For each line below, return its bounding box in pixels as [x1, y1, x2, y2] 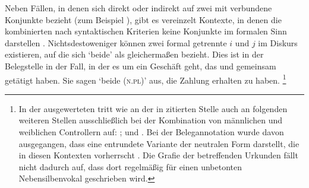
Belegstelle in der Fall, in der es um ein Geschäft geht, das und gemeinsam [5, 59, 276, 72]
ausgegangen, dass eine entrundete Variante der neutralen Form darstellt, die [18, 137, 299, 149]
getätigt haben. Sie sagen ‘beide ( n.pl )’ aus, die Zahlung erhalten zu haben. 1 [5, 72, 286, 86]
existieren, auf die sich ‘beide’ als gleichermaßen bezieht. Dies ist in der [5, 48, 264, 60]
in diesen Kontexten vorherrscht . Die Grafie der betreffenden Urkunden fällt [18, 149, 298, 161]
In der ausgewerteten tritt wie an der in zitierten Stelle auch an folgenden [18, 102, 288, 114]
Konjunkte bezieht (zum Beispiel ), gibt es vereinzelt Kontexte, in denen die [5, 13, 282, 26]
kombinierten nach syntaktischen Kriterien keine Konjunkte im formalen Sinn [5, 25, 287, 37]
